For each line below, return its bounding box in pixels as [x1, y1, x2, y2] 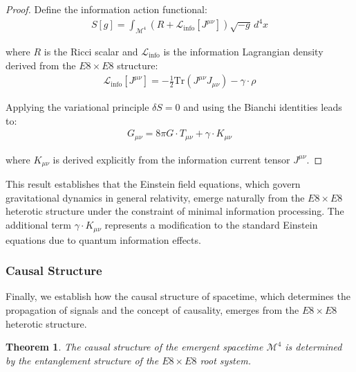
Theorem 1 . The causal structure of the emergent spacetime [6, 339, 263, 354]
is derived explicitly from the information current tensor [53, 152, 290, 166]
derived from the [6, 57, 76, 72]
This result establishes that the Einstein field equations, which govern [6, 177, 301, 191]
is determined [285, 339, 342, 354]
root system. [200, 353, 251, 367]
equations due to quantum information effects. [6, 232, 201, 247]
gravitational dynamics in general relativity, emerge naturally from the [6, 190, 305, 204]
